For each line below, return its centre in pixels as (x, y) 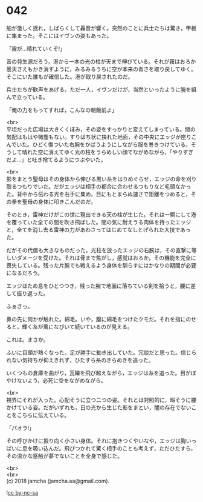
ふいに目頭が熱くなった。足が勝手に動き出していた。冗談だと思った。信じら (101, 352)
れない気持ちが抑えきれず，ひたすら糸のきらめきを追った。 (80, 360)
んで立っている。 (27, 97)
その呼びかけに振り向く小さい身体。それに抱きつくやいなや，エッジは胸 (96, 441)
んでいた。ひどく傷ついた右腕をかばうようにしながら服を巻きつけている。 (99, 144)
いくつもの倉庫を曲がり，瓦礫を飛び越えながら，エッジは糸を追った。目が (99, 373)
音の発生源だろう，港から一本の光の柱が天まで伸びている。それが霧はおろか (101, 61)
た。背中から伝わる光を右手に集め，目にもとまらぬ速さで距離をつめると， (99, 194)
